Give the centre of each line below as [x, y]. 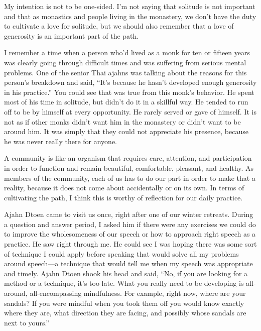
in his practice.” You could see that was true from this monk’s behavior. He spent [129, 92]
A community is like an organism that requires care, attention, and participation [128, 158]
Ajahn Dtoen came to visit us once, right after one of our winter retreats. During [129, 214]
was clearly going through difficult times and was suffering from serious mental [125, 62]
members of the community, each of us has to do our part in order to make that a [130, 178]
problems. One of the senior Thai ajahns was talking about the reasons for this [125, 72]
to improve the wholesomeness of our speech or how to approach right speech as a [130, 234]
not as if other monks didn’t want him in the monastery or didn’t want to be [122, 121]
